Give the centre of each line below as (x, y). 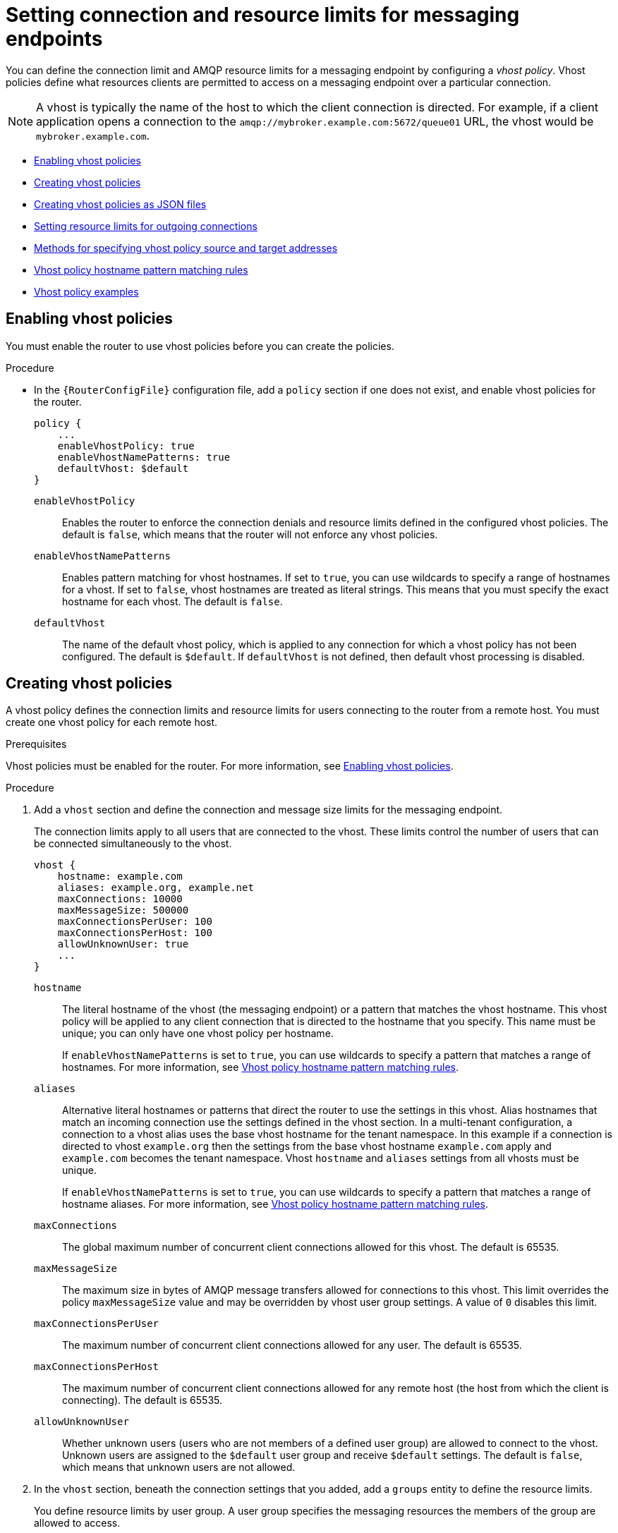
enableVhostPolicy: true (126, 446)
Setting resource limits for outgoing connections (146, 226)
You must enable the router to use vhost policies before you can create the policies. (200, 346)
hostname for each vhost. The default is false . (172, 601)
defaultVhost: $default (123, 468)
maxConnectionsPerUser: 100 (135, 922)
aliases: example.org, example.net (156, 888)
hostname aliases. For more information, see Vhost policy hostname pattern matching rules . (275, 1204)
